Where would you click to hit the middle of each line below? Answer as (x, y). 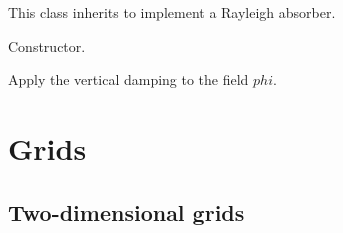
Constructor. (47, 45)
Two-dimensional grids (126, 211)
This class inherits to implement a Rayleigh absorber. (172, 12)
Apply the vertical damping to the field (128, 79)
